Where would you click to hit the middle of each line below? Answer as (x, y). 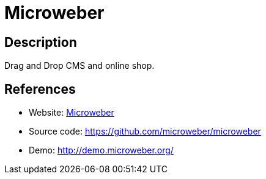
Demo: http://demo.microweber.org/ (101, 150)
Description (41, 42)
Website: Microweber (72, 113)
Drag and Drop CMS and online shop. (79, 66)
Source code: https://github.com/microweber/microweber (145, 132)
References (40, 89)
